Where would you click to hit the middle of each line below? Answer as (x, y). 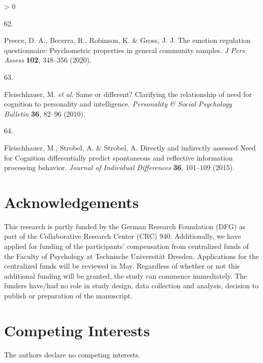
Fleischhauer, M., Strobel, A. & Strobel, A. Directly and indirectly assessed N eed (130, 147)
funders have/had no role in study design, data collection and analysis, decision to (131, 286)
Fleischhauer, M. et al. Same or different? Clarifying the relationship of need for (128, 94)
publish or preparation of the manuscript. (68, 295)
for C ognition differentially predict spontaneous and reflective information (118, 157)
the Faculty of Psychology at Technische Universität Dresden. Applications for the (131, 256)
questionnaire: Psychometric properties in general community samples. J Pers (124, 50)
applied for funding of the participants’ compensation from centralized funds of (126, 246)
